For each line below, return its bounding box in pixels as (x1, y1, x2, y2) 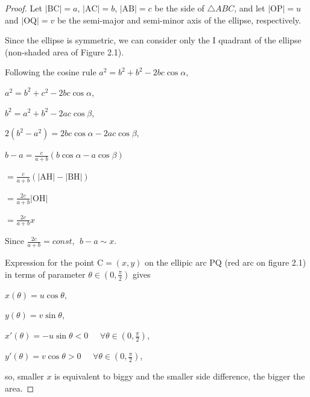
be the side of (154, 2, 204, 14)
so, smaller (5, 370, 44, 383)
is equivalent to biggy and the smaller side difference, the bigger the (54, 370, 305, 383)
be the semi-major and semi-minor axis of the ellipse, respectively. (57, 13, 302, 26)
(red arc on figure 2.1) (224, 256, 306, 269)
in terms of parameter (5, 267, 86, 280)
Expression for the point (5, 256, 95, 269)
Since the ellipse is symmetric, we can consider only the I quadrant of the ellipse (5, 34, 302, 46)
